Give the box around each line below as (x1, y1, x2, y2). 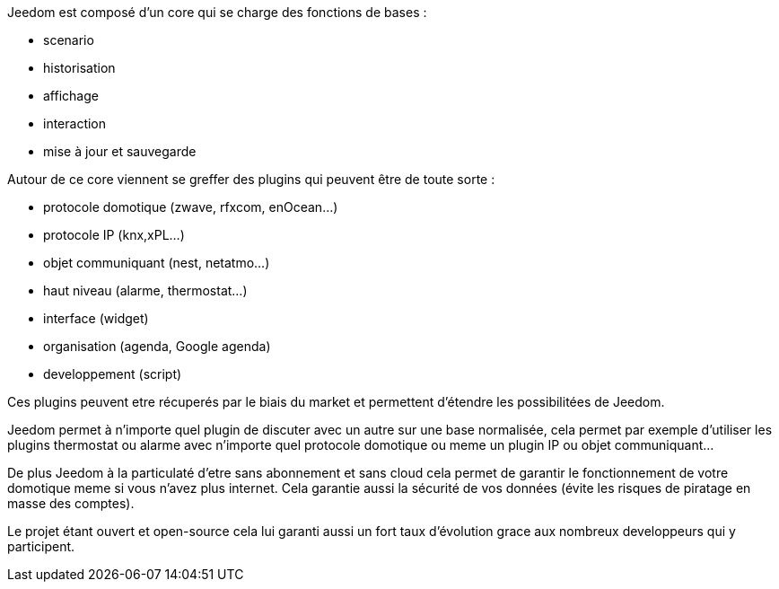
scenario (43, 32, 94, 48)
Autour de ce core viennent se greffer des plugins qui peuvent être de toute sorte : (7, 171, 495, 187)
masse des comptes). (7, 496, 135, 511)
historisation (43, 60, 116, 75)
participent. (7, 539, 75, 554)
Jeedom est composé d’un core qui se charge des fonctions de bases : (7, 4, 427, 20)
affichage (43, 88, 99, 103)
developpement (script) (43, 366, 182, 382)
